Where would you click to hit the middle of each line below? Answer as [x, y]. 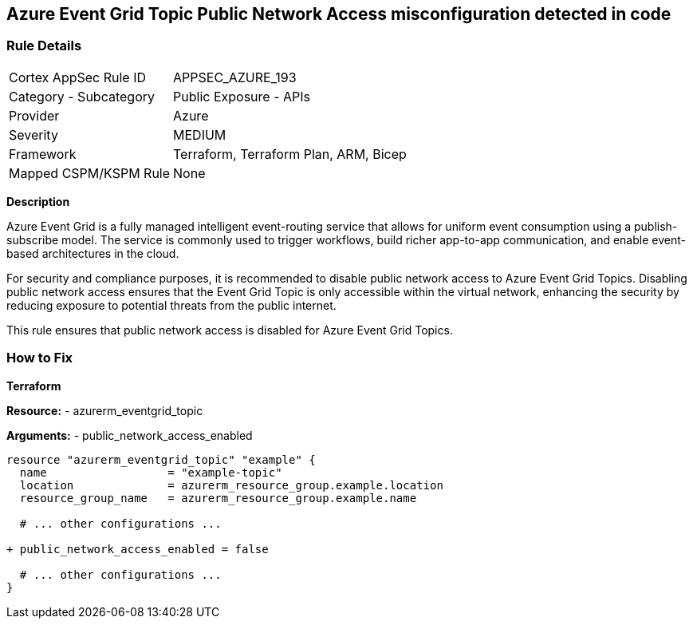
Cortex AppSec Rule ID [78, 77]
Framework [43, 154]
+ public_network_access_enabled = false [138, 549]
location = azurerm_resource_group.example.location [231, 485]
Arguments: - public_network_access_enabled [130, 435]
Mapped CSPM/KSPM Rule [90, 173]
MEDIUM [200, 134]
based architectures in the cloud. [93, 253]
